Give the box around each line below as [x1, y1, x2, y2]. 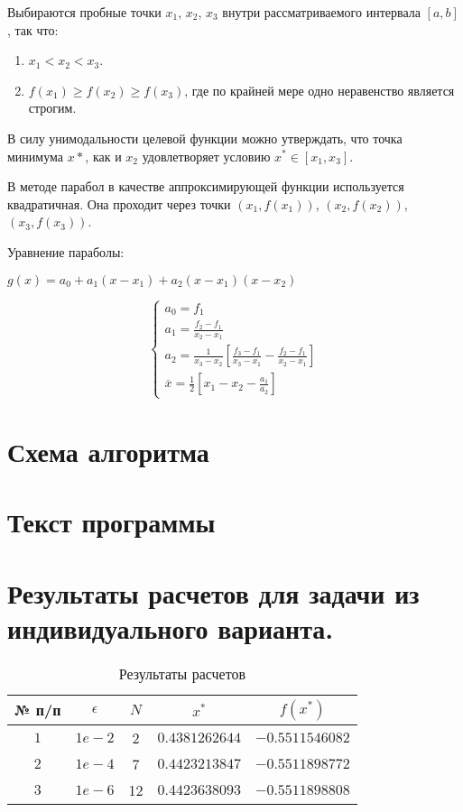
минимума [7, 146, 63, 165]
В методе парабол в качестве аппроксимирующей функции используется [7, 177, 404, 196]
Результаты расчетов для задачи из [7, 574, 420, 611]
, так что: [7, 20, 59, 39]
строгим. [28, 98, 77, 117]
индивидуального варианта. [7, 609, 334, 646]
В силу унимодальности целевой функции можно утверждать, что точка [7, 128, 403, 147]
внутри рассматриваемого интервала [222, 3, 421, 21]
